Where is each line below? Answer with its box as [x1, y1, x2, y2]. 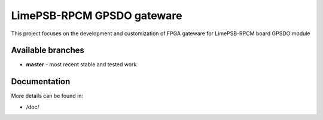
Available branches [11, 45, 85, 56]
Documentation [11, 76, 71, 87]
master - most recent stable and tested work [26, 61, 137, 68]
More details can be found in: [11, 93, 84, 100]
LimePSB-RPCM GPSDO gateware [11, 9, 182, 22]
